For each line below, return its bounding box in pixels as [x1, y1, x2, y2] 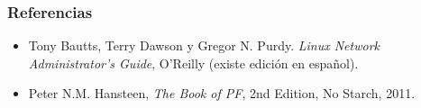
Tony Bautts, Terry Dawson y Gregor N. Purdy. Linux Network [28, 36, 380, 55]
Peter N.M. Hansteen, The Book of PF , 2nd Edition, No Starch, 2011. [28, 84, 416, 103]
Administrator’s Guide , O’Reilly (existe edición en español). [28, 53, 359, 72]
